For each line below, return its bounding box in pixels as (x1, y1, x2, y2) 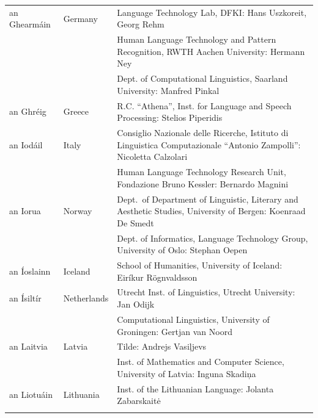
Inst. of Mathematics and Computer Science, (117, 355, 284, 368)
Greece (63, 105, 89, 118)
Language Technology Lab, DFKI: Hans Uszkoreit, (117, 5, 307, 18)
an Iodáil (9, 138, 43, 151)
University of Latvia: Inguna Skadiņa (117, 367, 256, 380)
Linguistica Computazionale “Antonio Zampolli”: (117, 138, 301, 151)
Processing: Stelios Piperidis (117, 111, 223, 124)
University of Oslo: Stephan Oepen (117, 243, 248, 256)
